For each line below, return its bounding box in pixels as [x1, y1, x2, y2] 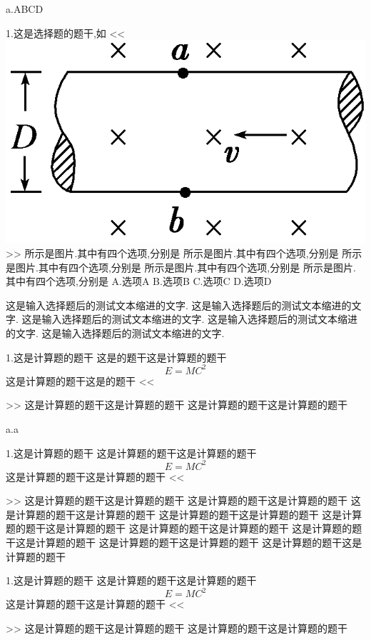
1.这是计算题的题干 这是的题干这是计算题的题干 [6, 349, 227, 364]
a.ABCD [6, 1, 44, 16]
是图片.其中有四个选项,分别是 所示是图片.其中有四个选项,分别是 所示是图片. [6, 259, 356, 274]
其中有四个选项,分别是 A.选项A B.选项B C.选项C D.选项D [6, 274, 272, 289]
